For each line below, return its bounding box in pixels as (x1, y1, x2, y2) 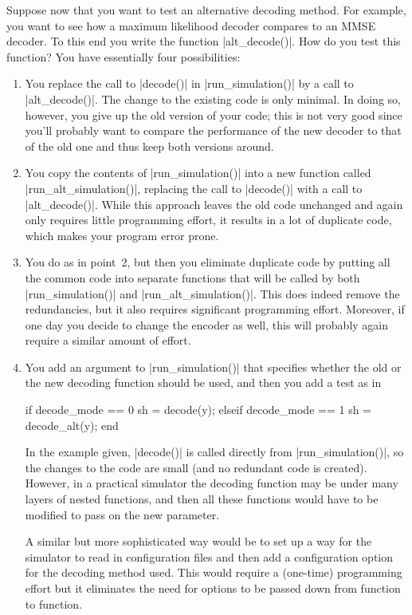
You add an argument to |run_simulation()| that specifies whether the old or (25, 358, 402, 375)
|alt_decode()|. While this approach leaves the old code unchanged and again (25, 195, 403, 212)
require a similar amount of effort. (25, 332, 191, 349)
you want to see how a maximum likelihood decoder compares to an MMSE (6, 17, 376, 34)
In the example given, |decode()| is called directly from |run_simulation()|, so (25, 444, 404, 460)
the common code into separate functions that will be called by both (25, 269, 360, 286)
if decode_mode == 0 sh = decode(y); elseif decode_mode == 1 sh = (25, 401, 371, 418)
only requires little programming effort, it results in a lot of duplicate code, (25, 211, 392, 228)
